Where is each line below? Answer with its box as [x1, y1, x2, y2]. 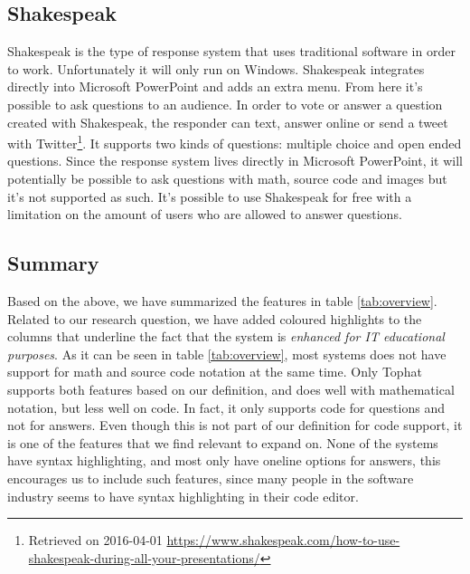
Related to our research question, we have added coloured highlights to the [7, 309, 422, 328]
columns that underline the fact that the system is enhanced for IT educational [7, 327, 445, 346]
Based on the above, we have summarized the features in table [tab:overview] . [7, 292, 437, 310]
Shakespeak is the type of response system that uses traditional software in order [7, 42, 456, 61]
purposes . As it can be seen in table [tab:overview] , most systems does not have [7, 344, 446, 363]
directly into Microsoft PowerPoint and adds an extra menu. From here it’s [7, 77, 423, 96]
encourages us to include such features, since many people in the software [7, 468, 414, 487]
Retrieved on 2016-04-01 [28, 531, 163, 550]
